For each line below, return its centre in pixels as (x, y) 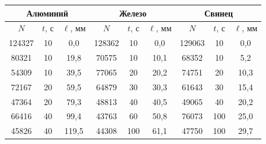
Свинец (219, 13)
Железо (133, 13)
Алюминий (47, 13)
